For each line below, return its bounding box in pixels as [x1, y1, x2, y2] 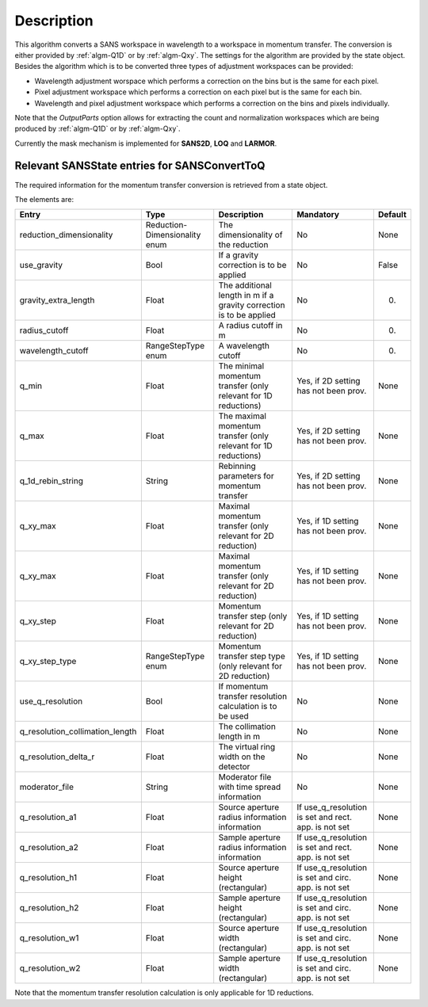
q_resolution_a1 [19, 812, 77, 823]
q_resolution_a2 [19, 842, 79, 853]
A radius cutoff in [218, 320, 283, 331]
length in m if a [218, 290, 274, 301]
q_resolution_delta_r [19, 751, 95, 762]
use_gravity [19, 260, 63, 271]
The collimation [218, 721, 277, 732]
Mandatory [296, 209, 340, 220]
